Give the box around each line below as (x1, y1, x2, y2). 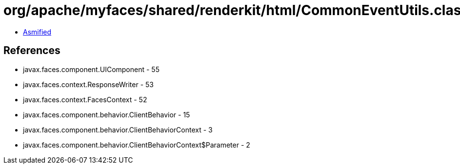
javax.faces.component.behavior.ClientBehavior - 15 (23, 110, 190, 119)
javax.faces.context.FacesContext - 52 (23, 95, 147, 104)
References (3, 44, 60, 57)
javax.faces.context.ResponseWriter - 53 (23, 80, 154, 89)
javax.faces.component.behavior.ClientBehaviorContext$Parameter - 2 (23, 140, 250, 149)
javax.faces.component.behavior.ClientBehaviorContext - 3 (23, 125, 213, 134)
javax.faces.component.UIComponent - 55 (23, 65, 160, 74)
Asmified (23, 27, 52, 36)
